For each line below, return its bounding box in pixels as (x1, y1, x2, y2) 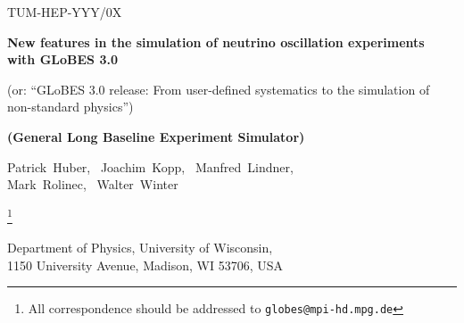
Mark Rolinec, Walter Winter (7, 175, 178, 194)
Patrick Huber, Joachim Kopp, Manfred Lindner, (7, 157, 294, 176)
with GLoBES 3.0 (7, 50, 118, 69)
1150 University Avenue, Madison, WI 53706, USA (7, 255, 283, 274)
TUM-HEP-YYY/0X (7, 3, 122, 21)
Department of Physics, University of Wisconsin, (7, 238, 273, 256)
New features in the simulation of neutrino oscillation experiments (7, 32, 425, 51)
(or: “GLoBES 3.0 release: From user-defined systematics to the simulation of (7, 79, 430, 98)
